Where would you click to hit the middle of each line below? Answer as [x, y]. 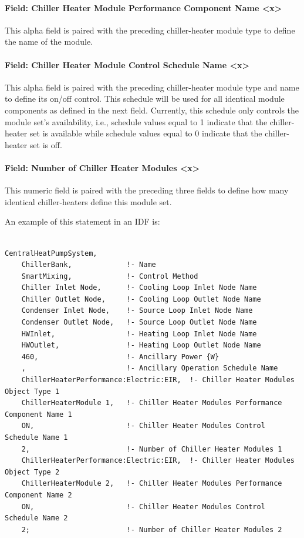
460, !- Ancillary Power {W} [120, 357]
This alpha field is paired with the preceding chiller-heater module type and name [152, 87]
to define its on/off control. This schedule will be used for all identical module [145, 98]
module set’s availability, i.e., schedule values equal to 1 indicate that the [136, 121]
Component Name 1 [38, 414]
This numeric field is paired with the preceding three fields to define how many [147, 190]
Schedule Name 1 [36, 438]
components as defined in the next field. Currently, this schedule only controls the [152, 110]
